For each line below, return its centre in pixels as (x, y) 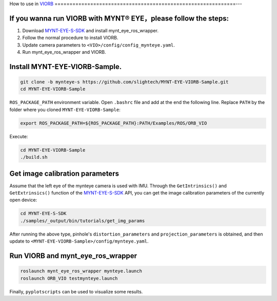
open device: (23, 200)
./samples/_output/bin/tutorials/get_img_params (83, 221)
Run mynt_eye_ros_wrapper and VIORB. (64, 52)
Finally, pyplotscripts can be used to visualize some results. (76, 291)
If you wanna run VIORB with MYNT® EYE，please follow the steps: (119, 18)
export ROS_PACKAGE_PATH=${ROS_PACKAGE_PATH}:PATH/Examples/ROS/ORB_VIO (114, 123)
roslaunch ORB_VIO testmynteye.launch (69, 278)
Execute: (19, 136)
